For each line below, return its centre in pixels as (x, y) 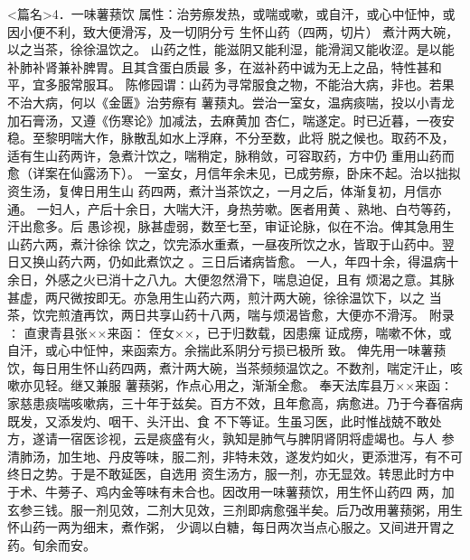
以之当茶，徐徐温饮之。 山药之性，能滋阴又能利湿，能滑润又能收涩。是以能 (231, 49)
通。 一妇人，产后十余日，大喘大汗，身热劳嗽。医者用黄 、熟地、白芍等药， (233, 208)
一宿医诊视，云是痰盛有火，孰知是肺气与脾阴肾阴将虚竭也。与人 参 (256, 439)
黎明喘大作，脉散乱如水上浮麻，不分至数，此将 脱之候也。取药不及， (249, 138)
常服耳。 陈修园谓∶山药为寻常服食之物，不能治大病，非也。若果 (262, 84)
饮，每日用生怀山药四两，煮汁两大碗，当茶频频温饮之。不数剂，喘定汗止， (229, 367)
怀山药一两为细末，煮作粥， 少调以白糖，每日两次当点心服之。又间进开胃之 (231, 527)
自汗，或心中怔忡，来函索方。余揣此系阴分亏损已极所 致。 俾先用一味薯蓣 (227, 350)
